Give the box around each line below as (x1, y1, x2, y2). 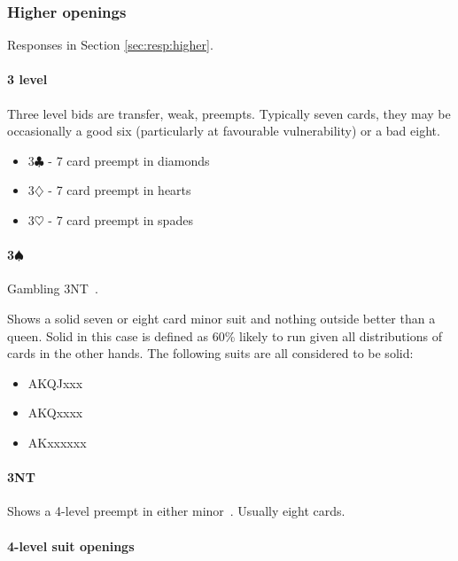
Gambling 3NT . (7, 279, 98, 298)
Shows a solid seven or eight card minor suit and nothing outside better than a (7, 308, 436, 327)
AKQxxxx (27, 403, 83, 422)
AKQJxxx (27, 373, 83, 392)
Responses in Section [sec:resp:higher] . (7, 35, 213, 54)
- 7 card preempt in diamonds (48, 151, 210, 169)
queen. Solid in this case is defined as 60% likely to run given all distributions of (7, 326, 442, 345)
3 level (7, 70, 48, 89)
